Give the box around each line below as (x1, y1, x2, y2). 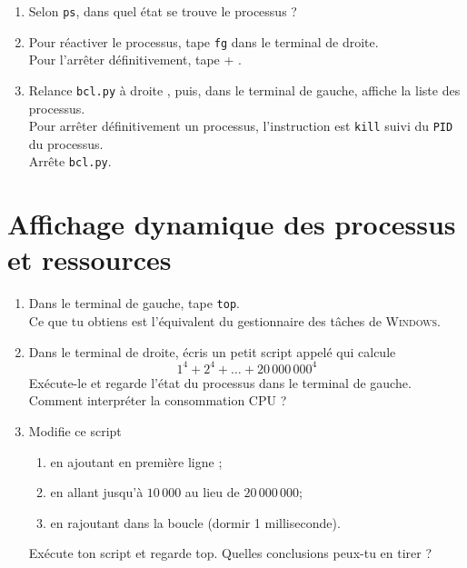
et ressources (7, 241, 172, 278)
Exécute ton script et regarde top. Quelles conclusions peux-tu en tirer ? (28, 543, 432, 563)
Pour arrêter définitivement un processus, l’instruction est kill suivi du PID (28, 116, 453, 135)
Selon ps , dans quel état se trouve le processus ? (28, 2, 297, 20)
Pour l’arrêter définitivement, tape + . (28, 50, 242, 69)
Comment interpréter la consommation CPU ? (28, 391, 287, 410)
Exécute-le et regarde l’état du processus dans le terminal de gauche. (28, 373, 412, 392)
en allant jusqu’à (50, 483, 144, 502)
